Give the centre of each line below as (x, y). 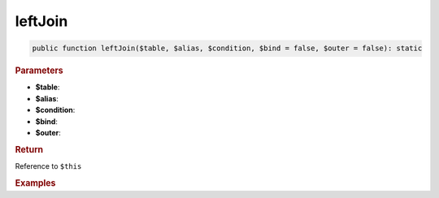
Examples (35, 183)
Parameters (39, 71)
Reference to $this (48, 166)
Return (29, 149)
